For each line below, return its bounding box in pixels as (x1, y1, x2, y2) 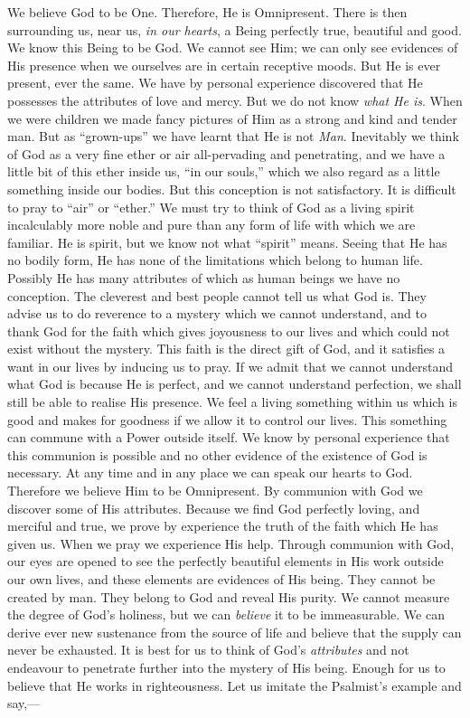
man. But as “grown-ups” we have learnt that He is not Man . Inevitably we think (7, 127, 459, 146)
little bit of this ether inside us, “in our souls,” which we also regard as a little (7, 162, 440, 181)
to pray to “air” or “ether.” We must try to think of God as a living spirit (7, 197, 415, 216)
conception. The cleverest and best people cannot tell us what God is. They (7, 286, 427, 305)
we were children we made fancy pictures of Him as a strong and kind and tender (7, 109, 457, 128)
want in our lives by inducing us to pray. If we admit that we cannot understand (7, 356, 454, 375)
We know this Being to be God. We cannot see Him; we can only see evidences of (7, 38, 458, 57)
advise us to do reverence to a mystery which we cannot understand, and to (7, 304, 427, 323)
